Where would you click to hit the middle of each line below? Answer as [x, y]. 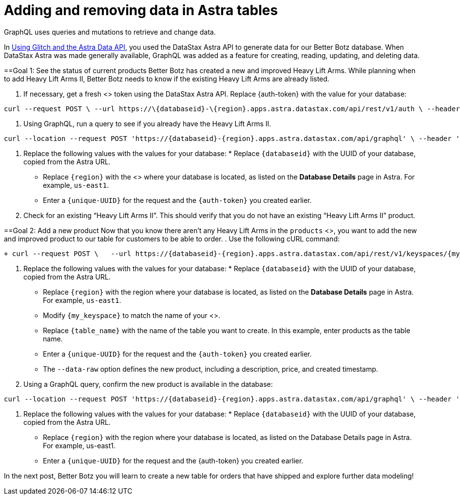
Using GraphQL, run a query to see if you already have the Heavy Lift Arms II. [147, 123]
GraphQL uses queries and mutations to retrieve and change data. [110, 32]
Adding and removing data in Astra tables [141, 10]
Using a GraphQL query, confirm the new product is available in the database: [148, 384]
